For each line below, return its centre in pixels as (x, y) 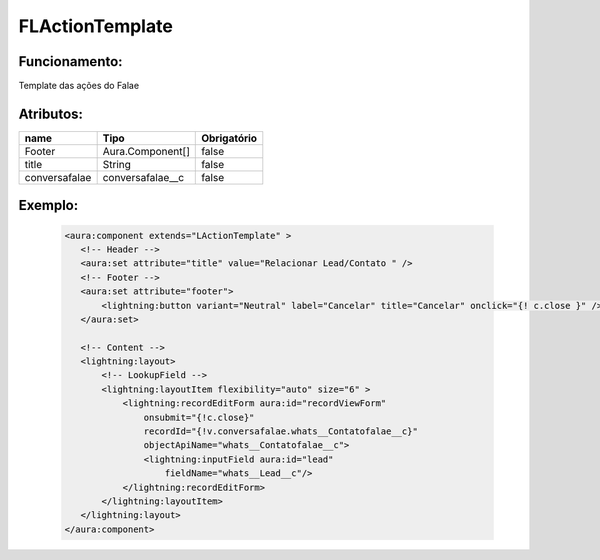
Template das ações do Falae (79, 86)
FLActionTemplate (96, 26)
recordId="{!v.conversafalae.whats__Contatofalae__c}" (281, 431)
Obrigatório (229, 138)
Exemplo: (48, 205)
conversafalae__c (143, 177)
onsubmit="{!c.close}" (199, 417)
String (117, 164)
